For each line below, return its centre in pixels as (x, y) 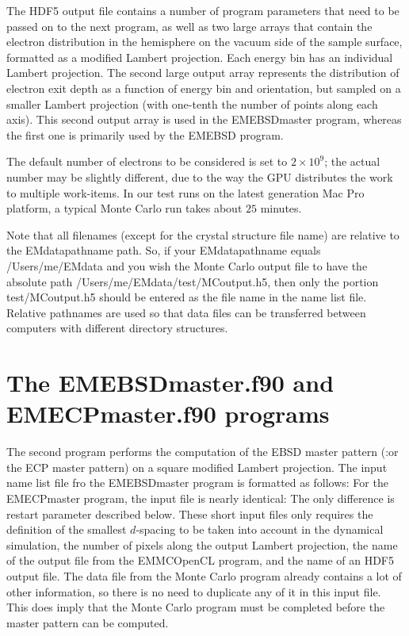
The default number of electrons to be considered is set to (147, 161)
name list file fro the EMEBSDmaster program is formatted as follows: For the (197, 483)
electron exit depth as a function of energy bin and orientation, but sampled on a (204, 88)
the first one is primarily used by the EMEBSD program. (145, 134)
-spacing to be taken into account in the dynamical (260, 529)
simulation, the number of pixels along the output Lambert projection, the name (202, 544)
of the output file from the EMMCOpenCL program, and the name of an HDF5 (200, 560)
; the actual (352, 161)
